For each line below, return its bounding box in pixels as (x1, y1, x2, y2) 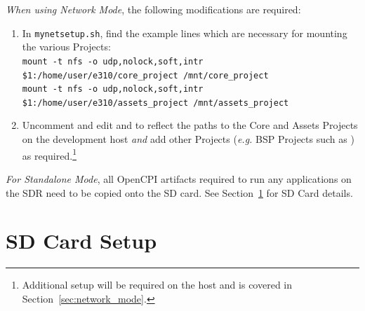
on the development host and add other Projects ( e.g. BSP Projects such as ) (22, 132, 354, 146)
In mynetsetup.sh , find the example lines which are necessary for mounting (22, 25, 347, 40)
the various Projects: (22, 39, 111, 54)
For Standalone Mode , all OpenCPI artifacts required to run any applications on (6, 171, 352, 186)
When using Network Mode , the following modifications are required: (6, 2, 301, 16)
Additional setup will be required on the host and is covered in (22, 277, 292, 292)
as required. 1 (22, 146, 77, 163)
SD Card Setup (6, 226, 157, 255)
